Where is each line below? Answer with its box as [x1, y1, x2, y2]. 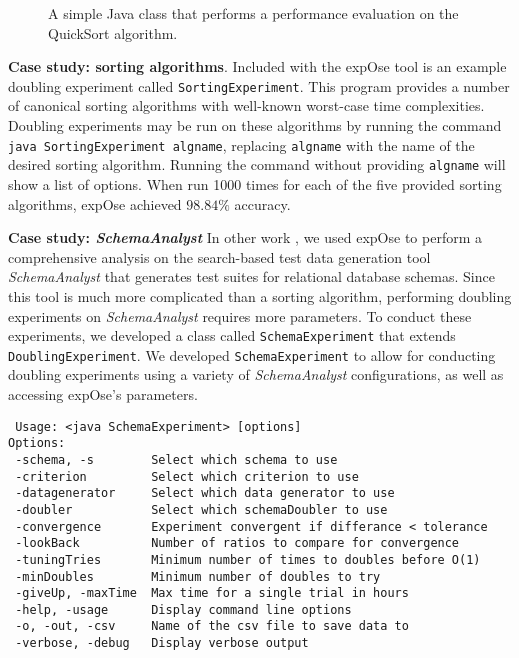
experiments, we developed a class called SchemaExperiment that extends [8, 325, 456, 346]
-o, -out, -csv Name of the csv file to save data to [15, 619, 409, 634]
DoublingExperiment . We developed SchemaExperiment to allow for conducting [8, 344, 496, 365]
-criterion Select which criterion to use [15, 469, 359, 484]
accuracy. [234, 193, 291, 214]
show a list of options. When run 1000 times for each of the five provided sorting [8, 173, 502, 194]
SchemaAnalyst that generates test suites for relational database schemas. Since [8, 266, 495, 287]
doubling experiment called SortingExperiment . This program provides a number [8, 75, 510, 96]
